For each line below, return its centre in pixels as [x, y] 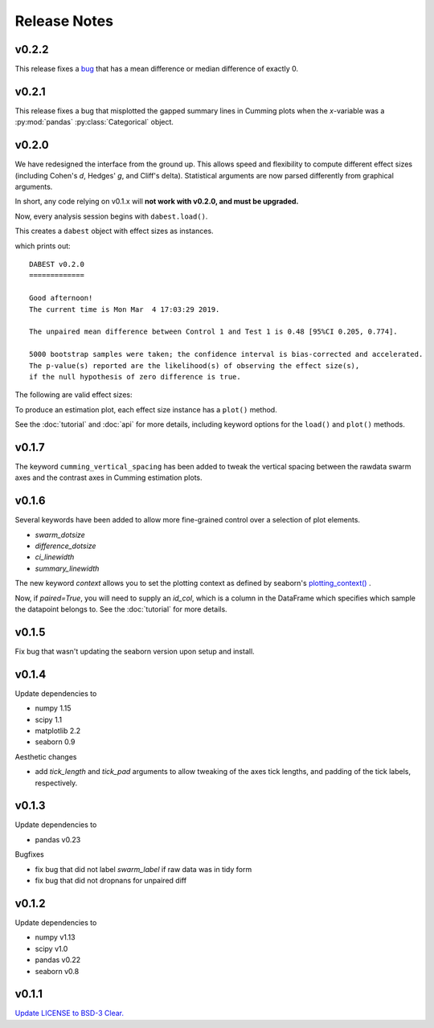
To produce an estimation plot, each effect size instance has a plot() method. [146, 409]
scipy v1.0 [51, 948]
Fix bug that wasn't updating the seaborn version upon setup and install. [135, 651]
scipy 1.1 [49, 719]
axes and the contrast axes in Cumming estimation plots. [108, 477]
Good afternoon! [61, 298]
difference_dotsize [66, 546]
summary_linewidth [67, 568]
